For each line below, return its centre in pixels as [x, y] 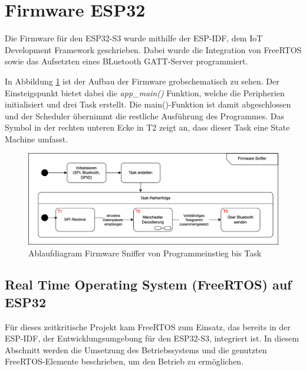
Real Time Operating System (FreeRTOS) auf [148, 284]
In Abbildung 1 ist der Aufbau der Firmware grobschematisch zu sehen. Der [142, 81]
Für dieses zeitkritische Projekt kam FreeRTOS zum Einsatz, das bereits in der [148, 326]
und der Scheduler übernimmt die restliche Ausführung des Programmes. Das [144, 115]
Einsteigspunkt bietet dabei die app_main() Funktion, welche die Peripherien [145, 92]
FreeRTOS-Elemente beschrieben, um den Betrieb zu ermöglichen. [124, 361]
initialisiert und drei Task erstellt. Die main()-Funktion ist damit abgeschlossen [148, 104]
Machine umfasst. [37, 139]
